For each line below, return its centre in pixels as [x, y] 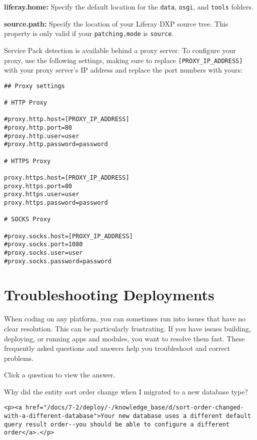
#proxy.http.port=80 [38, 128]
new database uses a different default [185, 416]
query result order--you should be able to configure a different [117, 424]
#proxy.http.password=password [56, 144]
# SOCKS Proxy [27, 219]
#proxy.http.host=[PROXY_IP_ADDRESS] [67, 119]
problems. [19, 358]
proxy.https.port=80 [38, 186]
